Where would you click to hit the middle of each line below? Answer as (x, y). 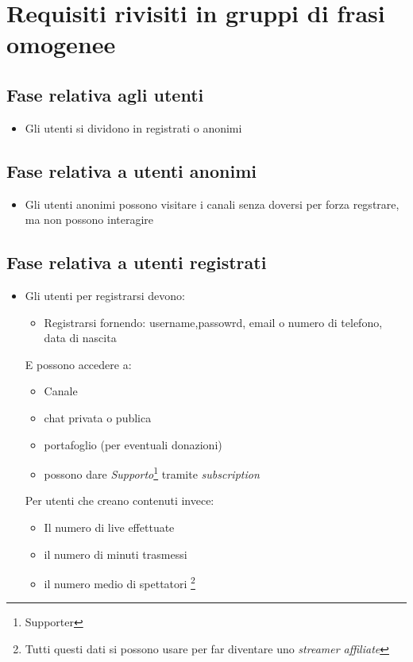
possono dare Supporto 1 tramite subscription (152, 473)
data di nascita (80, 338)
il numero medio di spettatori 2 (120, 582)
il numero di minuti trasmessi (116, 554)
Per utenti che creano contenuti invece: (120, 500)
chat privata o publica (98, 417)
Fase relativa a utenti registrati (137, 262)
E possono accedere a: (78, 364)
